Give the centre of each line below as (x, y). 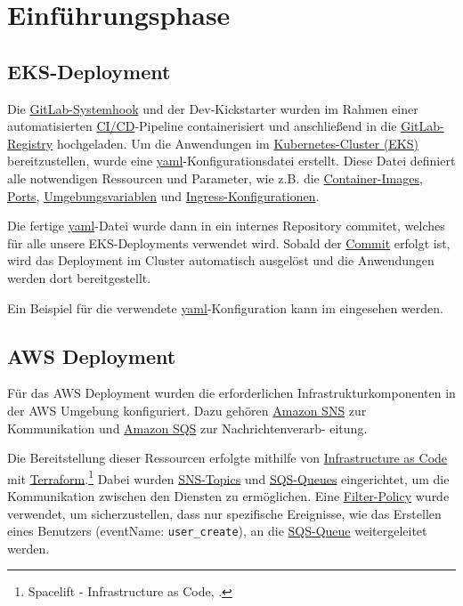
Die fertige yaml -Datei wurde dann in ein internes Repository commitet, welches (226, 226)
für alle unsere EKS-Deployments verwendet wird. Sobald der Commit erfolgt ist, (229, 242)
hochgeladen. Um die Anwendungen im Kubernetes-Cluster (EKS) (237, 143)
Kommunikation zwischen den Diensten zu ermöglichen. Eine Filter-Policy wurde (228, 495)
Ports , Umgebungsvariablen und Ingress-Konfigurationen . (163, 195)
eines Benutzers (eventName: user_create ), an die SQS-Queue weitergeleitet (217, 531)
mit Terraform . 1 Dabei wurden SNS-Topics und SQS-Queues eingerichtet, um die (228, 477)
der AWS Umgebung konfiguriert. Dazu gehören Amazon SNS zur (187, 410)
